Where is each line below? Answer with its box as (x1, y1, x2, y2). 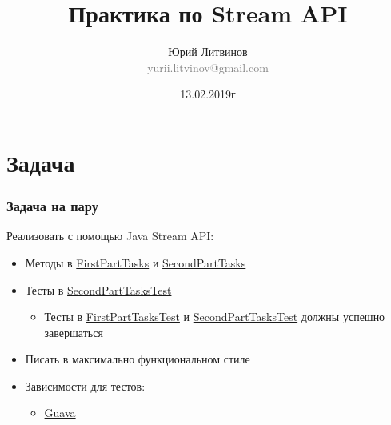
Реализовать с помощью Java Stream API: (6, 227, 214, 244)
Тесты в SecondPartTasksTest (25, 281, 172, 298)
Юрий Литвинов (168, 43, 248, 60)
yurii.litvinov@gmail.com (147, 58, 269, 75)
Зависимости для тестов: (25, 377, 146, 394)
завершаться (44, 323, 103, 340)
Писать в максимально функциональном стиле (25, 351, 250, 367)
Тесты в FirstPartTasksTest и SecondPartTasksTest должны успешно (44, 308, 385, 325)
